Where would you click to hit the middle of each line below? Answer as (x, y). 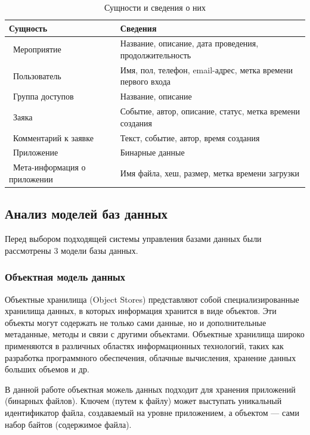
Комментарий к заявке (53, 137)
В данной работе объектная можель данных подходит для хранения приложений (150, 389)
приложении (31, 178)
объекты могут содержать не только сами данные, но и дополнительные (136, 322)
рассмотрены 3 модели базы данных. (72, 250)
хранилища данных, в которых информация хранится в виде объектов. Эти (141, 311)
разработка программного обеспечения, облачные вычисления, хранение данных (151, 357)
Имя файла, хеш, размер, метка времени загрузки (210, 173)
